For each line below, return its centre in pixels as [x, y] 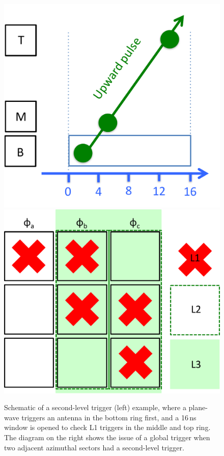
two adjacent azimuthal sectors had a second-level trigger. [94, 447]
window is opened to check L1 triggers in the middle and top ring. [107, 427]
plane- [198, 407]
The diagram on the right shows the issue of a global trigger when [107, 437]
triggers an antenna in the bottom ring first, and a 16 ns [109, 417]
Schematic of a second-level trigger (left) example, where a [95, 407]
